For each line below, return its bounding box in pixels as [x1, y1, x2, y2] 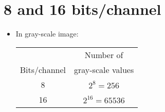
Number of [84, 48, 123, 61]
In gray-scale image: [15, 28, 79, 39]
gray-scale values [74, 63, 134, 76]
